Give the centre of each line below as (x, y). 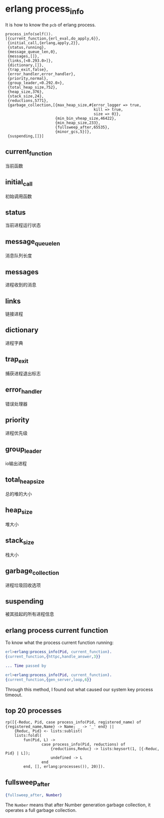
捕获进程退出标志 (23, 373)
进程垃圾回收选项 (23, 585)
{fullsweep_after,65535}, (82, 127)
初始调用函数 (18, 196)
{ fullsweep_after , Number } (34, 795)
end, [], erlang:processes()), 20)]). (64, 767)
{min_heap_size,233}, (78, 123)
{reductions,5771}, (28, 100)
